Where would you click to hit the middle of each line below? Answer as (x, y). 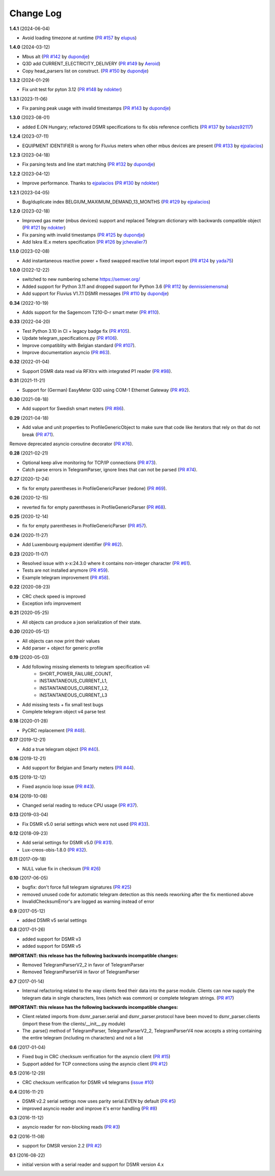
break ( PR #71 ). (38, 434)
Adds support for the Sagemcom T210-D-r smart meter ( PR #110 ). (91, 312)
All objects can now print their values (61, 641)
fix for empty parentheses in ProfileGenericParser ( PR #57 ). (85, 526)
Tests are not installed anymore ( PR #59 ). (66, 570)
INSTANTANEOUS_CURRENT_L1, (74, 681)
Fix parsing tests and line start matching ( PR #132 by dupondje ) (89, 164)
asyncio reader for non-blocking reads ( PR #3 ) (71, 1127)
